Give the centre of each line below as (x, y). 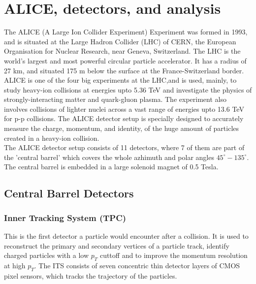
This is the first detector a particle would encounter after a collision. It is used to (126, 236)
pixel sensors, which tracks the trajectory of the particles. (91, 275)
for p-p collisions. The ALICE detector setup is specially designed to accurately (124, 118)
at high (15, 266)
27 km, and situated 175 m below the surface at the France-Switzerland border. (124, 70)
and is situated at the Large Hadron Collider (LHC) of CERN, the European (120, 41)
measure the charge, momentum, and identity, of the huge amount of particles (122, 128)
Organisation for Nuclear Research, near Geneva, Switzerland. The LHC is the (122, 51)
